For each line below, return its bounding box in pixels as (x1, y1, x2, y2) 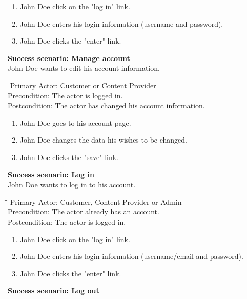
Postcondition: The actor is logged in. (8, 216, 126, 227)
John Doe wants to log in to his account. (8, 179, 136, 190)
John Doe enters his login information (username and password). (19, 18, 223, 29)
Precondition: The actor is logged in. (8, 90, 123, 101)
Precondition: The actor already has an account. (8, 206, 159, 217)
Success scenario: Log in (8, 169, 94, 180)
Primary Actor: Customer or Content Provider (10, 79, 156, 90)
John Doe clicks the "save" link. (19, 151, 119, 162)
